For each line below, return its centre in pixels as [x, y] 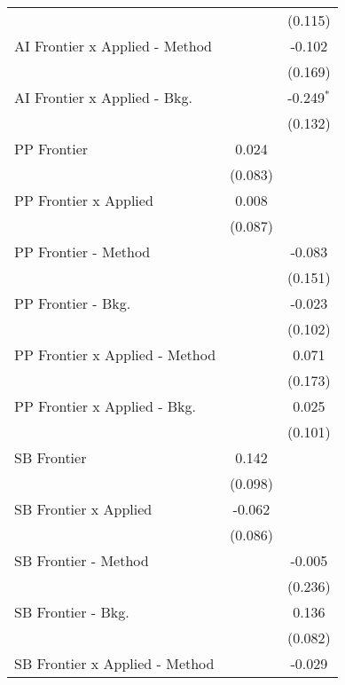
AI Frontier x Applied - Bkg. [103, 97]
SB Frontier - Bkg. [72, 612]
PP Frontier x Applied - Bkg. [106, 406]
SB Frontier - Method [82, 560]
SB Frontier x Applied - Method [114, 663]
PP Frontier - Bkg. [73, 303]
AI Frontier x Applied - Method [114, 46]
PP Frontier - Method [82, 252]
